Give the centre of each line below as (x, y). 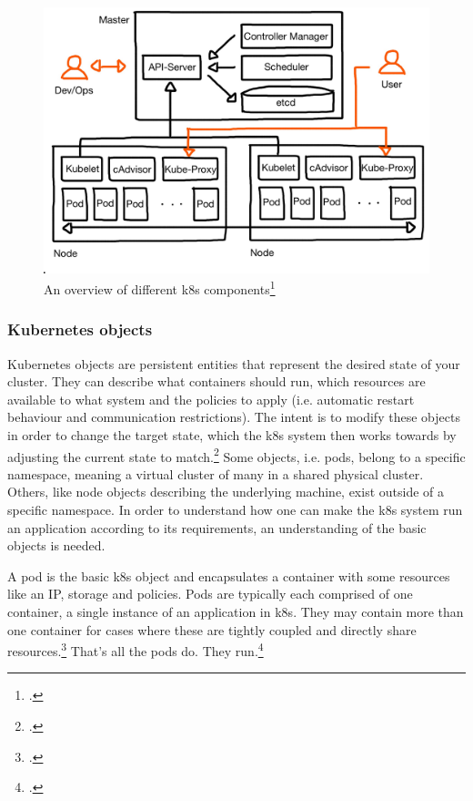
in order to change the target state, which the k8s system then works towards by (232, 434)
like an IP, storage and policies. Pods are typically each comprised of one (210, 594)
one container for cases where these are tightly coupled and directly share (212, 629)
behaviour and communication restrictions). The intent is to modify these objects (234, 417)
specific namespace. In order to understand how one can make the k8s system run (235, 509)
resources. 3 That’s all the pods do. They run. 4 (136, 649)
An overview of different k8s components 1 (160, 288)
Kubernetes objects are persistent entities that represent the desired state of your (234, 363)
